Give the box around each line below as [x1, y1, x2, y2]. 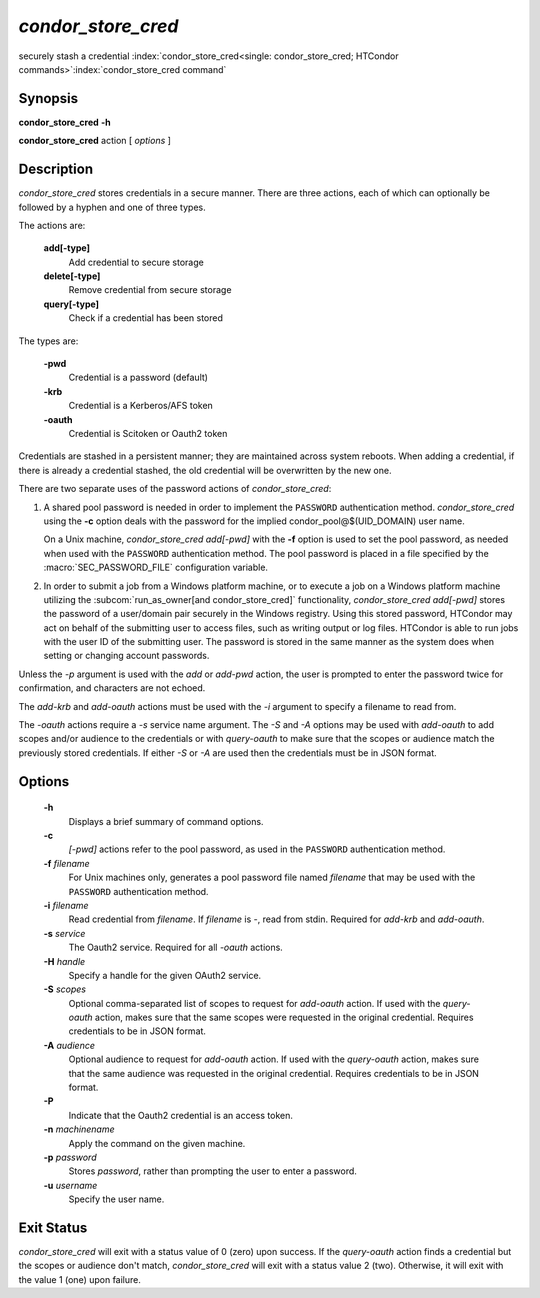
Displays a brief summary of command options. [68, 815, 264, 827]
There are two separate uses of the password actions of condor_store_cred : [18, 483, 332, 495]
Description [18, 161, 94, 178]
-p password [43, 1151, 97, 1163]
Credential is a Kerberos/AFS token [68, 400, 214, 412]
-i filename [43, 899, 89, 911]
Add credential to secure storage [68, 256, 204, 268]
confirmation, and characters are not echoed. [18, 682, 206, 694]
